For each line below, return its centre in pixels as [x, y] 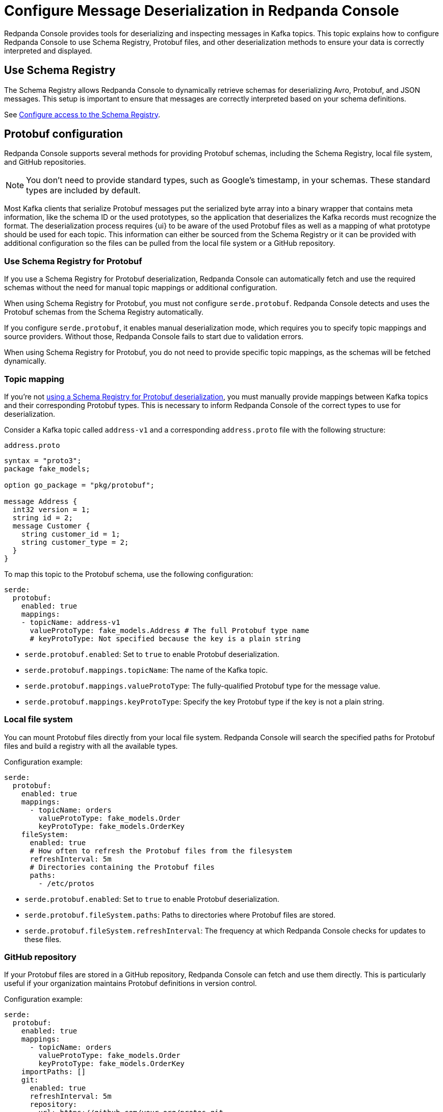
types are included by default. [83, 191]
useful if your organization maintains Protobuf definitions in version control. [131, 983]
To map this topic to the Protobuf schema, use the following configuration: [129, 574]
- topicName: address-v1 [71, 622]
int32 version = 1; [51, 509]
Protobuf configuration [64, 134]
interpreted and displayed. [48, 50]
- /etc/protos [67, 883]
